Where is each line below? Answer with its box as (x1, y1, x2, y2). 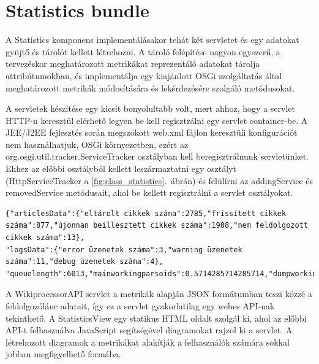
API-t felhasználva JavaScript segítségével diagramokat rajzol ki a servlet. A (6, 323, 293, 336)
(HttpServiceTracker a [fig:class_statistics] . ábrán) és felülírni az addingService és (6, 174, 313, 187)
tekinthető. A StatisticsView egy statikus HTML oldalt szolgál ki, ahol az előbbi (6, 311, 307, 324)
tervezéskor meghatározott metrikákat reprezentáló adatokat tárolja (6, 57, 260, 70)
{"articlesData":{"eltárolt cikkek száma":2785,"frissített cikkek (6, 209, 287, 218)
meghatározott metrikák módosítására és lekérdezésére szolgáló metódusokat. (6, 81, 295, 94)
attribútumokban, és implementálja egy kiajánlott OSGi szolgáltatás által (6, 69, 282, 82)
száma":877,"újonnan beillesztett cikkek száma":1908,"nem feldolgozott (6, 221, 308, 230)
